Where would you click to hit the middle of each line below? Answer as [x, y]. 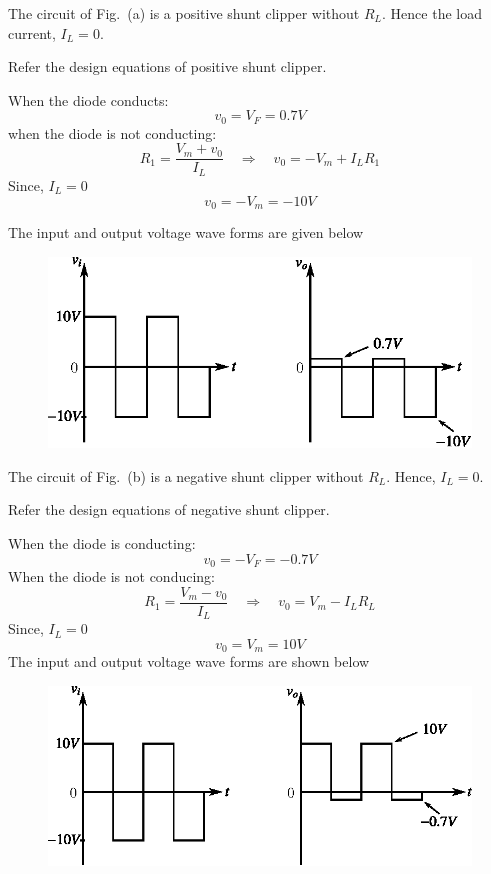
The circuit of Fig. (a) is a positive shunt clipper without [184, 13]
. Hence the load [432, 13]
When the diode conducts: [88, 99]
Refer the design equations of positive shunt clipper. [167, 66]
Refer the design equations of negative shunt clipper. [169, 509]
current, [32, 32]
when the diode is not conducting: [112, 132]
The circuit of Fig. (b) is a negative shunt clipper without [186, 475]
